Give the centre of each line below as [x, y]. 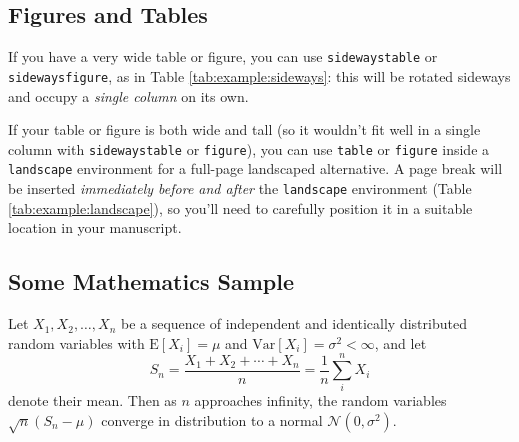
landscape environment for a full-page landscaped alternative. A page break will [255, 168]
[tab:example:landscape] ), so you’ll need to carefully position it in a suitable [240, 207]
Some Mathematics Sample [151, 281]
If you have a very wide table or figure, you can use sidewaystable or [223, 56]
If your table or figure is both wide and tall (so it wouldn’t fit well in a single [244, 129]
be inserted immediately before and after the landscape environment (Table [240, 188]
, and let [400, 342]
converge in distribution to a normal [212, 419]
